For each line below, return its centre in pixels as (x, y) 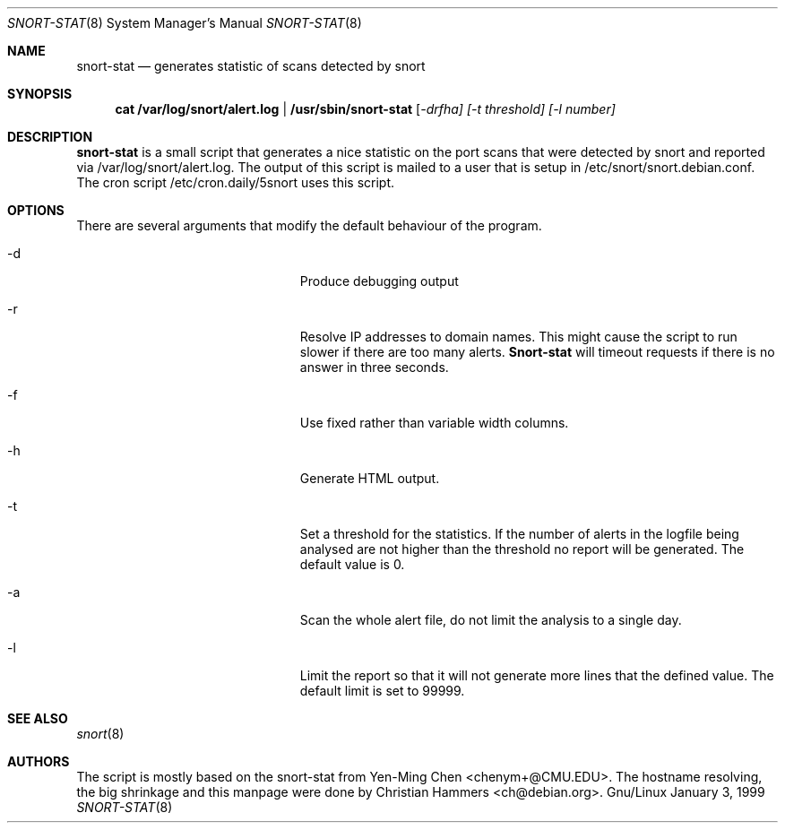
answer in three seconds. (374, 367)
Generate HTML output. (370, 478)
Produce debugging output (379, 281)
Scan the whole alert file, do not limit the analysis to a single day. (491, 620)
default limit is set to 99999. (382, 691)
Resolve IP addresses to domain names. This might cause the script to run (518, 337)
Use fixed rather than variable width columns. (434, 423)
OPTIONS (36, 210)
